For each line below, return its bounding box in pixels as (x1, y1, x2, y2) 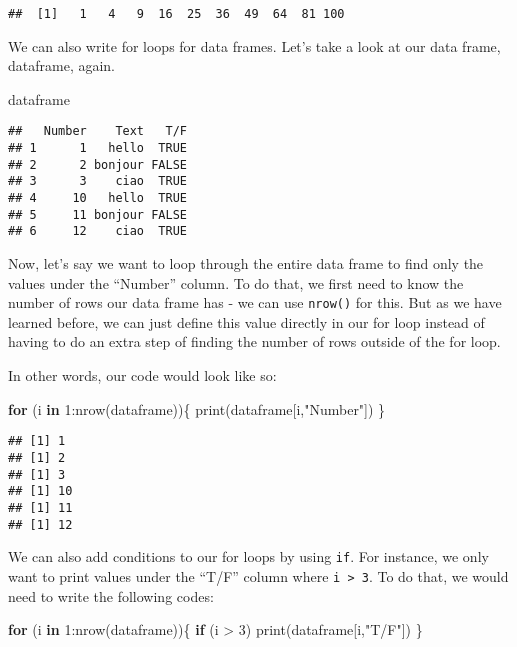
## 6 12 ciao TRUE (8, 224, 187, 239)
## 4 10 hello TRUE (8, 191, 187, 206)
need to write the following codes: (8, 585, 214, 606)
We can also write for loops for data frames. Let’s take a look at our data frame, (8, 35, 501, 56)
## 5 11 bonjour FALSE (8, 207, 187, 222)
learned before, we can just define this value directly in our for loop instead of (8, 311, 485, 332)
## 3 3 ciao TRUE (8, 174, 187, 189)
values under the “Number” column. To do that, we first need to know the (8, 272, 464, 293)
